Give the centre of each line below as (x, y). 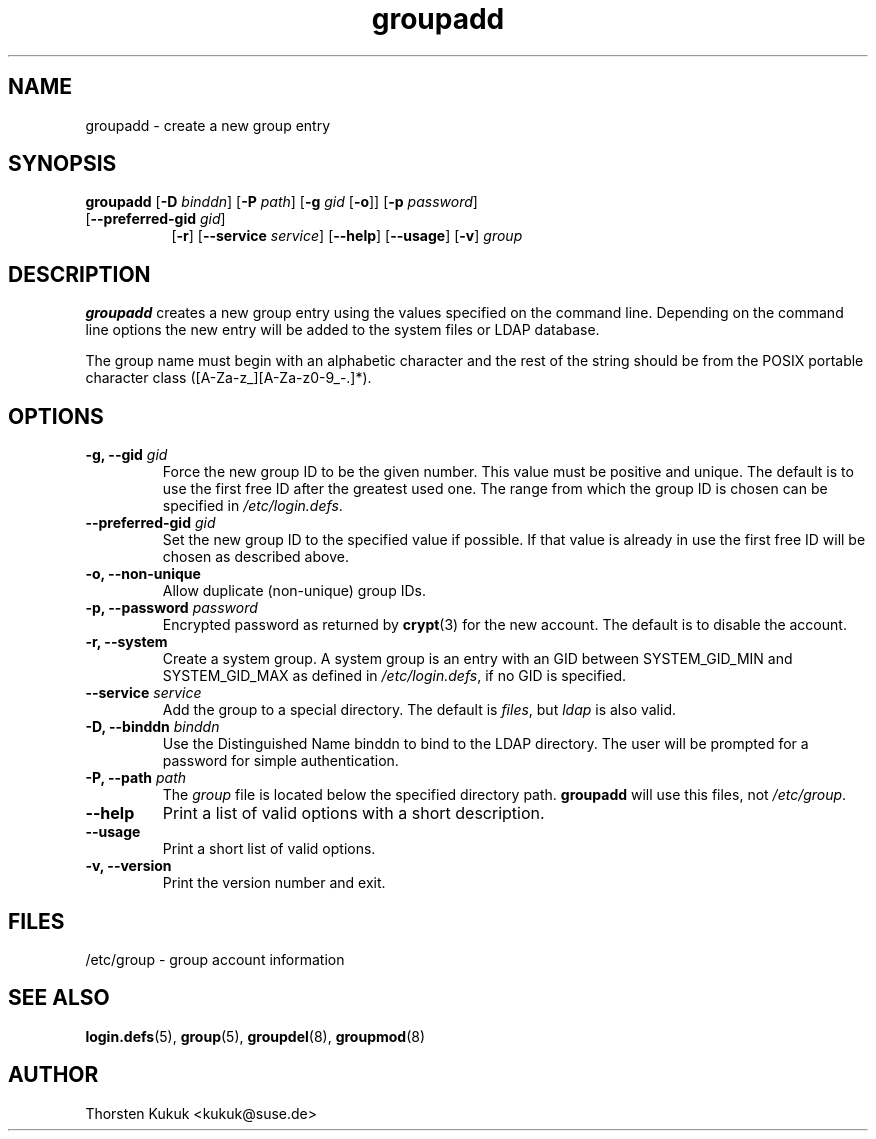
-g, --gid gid (126, 455)
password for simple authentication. (280, 761)
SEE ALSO (59, 998)
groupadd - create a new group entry (208, 125)
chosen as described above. (255, 557)
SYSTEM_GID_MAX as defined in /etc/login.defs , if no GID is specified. (394, 676)
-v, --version (128, 866)
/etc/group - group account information (215, 959)
